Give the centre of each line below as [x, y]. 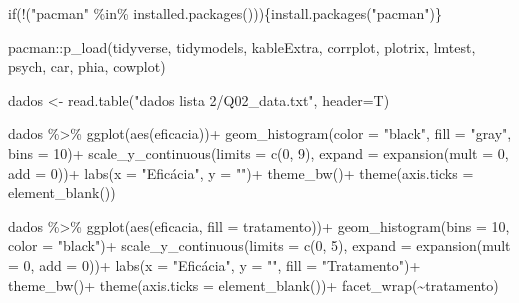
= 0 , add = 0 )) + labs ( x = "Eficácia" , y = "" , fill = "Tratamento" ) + [214, 264]
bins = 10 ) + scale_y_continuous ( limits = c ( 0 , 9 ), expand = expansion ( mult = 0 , [258, 152]
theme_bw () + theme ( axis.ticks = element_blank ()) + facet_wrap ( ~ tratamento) [253, 284]
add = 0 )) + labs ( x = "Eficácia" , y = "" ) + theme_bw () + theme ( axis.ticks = [241, 172]
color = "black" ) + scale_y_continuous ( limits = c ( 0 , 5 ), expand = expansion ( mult [259, 245]
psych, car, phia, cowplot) [87, 66]
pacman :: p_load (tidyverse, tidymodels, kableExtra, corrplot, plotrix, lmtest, [242, 46]
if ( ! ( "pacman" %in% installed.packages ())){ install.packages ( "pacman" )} [225, 13]
